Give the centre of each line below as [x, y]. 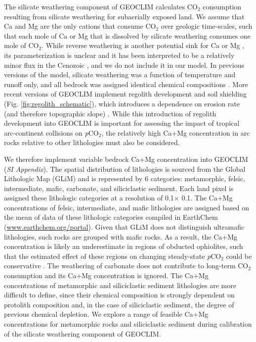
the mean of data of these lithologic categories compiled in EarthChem [111, 217]
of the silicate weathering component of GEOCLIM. [83, 333]
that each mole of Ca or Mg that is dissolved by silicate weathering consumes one [128, 35]
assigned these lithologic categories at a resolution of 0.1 [89, 198]
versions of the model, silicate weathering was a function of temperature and [120, 74]
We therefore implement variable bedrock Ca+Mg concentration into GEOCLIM [126, 159]
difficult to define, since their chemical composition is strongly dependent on [119, 295]
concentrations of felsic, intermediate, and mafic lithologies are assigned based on [127, 207]
